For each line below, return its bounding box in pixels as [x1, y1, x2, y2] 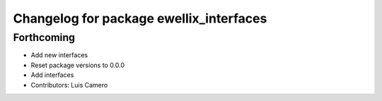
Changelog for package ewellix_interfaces [13, 11, 267, 26]
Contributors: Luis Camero [30, 81, 108, 89]
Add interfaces [30, 71, 74, 79]
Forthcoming [13, 31, 76, 44]
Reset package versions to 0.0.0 [30, 61, 125, 69]
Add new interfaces [30, 51, 88, 59]
